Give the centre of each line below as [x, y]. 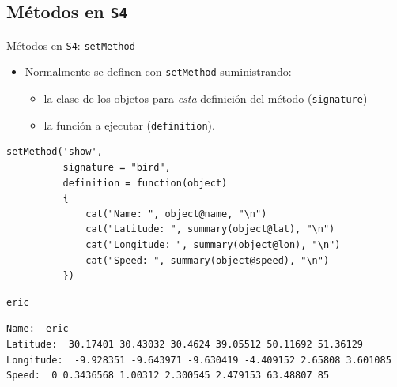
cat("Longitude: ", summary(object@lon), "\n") [213, 244]
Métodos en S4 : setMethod [71, 45]
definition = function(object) [145, 183]
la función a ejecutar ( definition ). [129, 124]
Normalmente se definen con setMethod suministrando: [158, 71]
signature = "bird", [117, 167]
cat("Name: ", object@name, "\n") [176, 214]
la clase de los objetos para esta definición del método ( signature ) [206, 98]
